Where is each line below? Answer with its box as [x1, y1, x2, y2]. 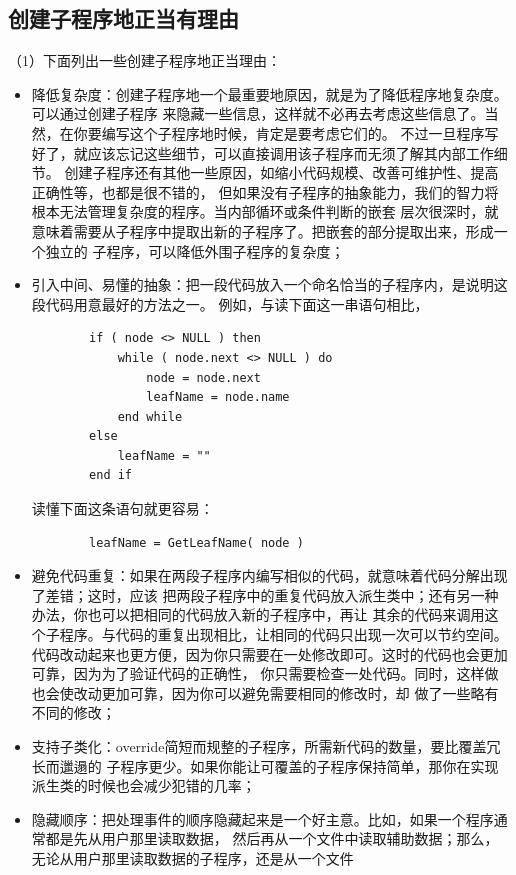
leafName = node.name [146, 390, 290, 405]
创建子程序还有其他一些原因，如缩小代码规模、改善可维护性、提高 [64, 162, 499, 183]
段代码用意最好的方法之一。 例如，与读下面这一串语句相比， [31, 293, 429, 314]
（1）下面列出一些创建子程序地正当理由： [8, 50, 281, 71]
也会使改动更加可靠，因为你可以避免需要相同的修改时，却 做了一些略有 [31, 682, 499, 703]
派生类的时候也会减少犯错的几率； [31, 775, 256, 796]
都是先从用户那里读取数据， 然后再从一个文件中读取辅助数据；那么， [45, 828, 499, 849]
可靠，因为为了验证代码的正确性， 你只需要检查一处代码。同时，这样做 [31, 663, 499, 684]
